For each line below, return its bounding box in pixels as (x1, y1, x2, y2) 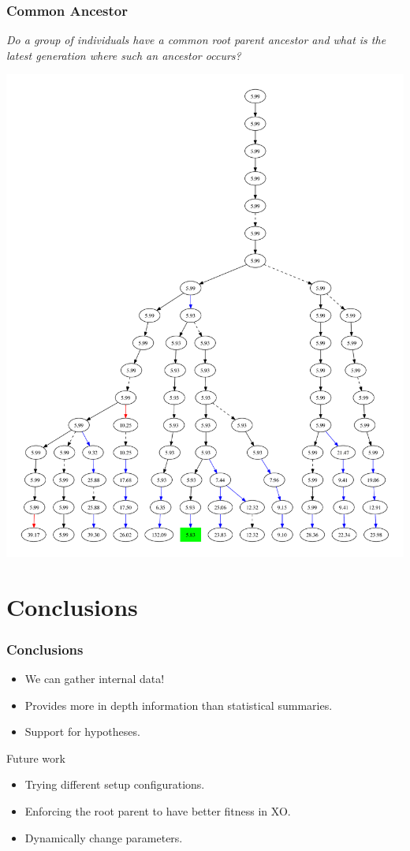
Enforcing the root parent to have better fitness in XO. (24, 803, 291, 819)
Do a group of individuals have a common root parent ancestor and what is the (6, 32, 386, 48)
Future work (6, 749, 65, 766)
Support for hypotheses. (24, 723, 140, 740)
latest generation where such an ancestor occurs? (6, 47, 241, 63)
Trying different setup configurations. (24, 776, 205, 793)
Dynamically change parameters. (24, 829, 183, 845)
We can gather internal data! (24, 670, 165, 687)
